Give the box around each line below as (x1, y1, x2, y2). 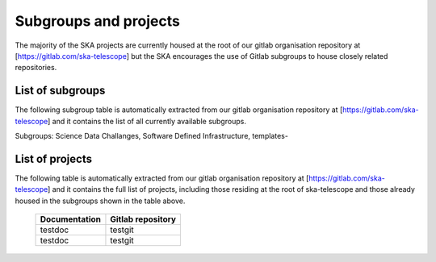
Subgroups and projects (15, 12, 181, 30)
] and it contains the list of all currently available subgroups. (47, 116, 246, 126)
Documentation (40, 214, 101, 225)
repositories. (15, 63, 57, 73)
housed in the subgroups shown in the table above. (15, 196, 186, 206)
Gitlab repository (110, 214, 177, 225)
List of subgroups (15, 84, 106, 98)
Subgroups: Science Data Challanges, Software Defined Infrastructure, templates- (15, 131, 288, 141)
